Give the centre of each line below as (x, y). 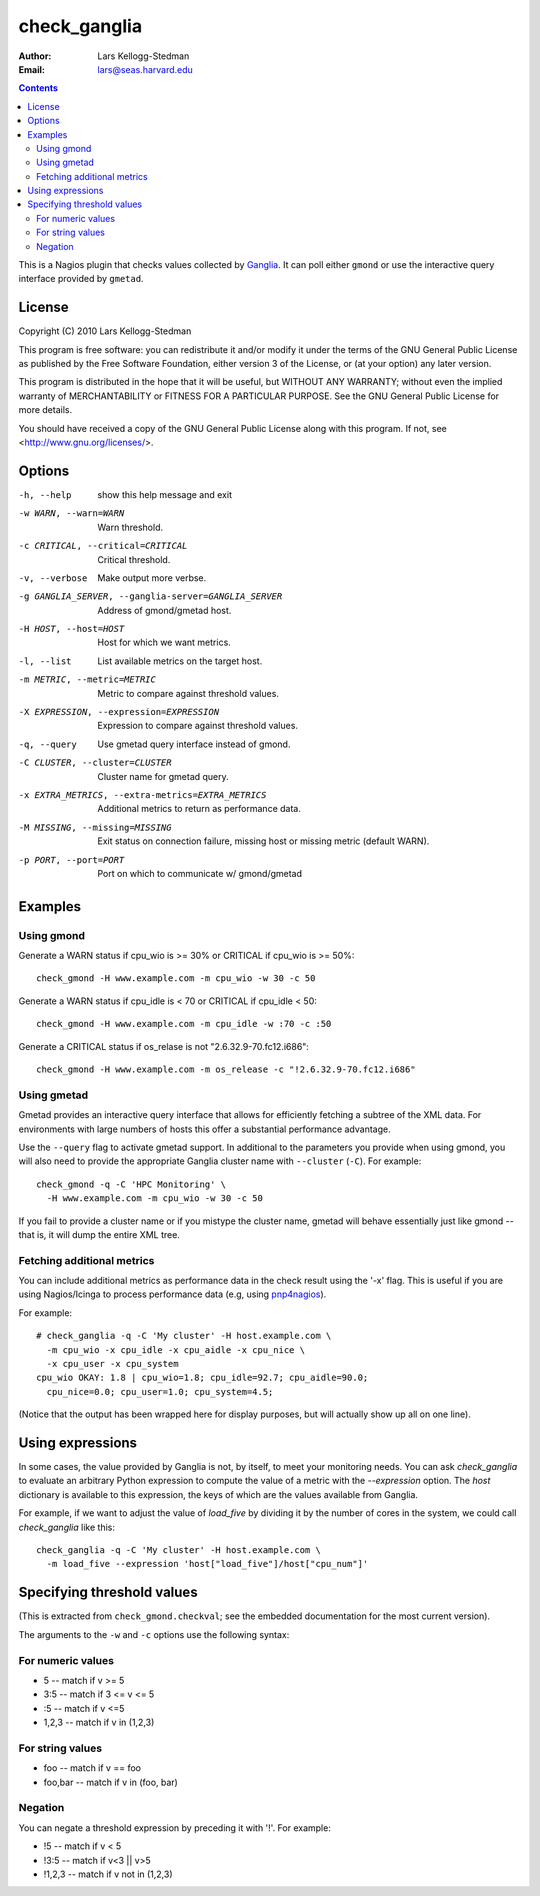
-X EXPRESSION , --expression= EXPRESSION (119, 712)
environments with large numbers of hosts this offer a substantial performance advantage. (204, 1129)
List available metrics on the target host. (180, 661)
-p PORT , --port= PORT (71, 859)
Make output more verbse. (152, 577)
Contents (38, 88)
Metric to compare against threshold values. (188, 693)
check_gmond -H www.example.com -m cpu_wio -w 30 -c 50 (176, 978)
